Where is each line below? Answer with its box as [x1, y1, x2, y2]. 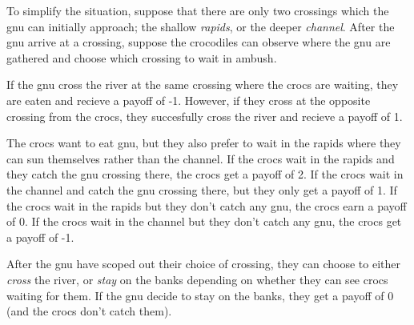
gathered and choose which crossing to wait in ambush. [6, 49, 277, 66]
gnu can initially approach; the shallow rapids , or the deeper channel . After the [6, 18, 395, 34]
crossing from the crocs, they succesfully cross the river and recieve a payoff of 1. [6, 107, 403, 124]
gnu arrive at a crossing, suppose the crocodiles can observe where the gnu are [6, 34, 391, 50]
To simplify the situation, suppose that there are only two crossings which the [6, 2, 389, 18]
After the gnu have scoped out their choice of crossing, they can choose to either [6, 255, 400, 272]
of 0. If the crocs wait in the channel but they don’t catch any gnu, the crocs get [6, 213, 402, 230]
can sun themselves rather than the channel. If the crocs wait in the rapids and [6, 150, 395, 167]
